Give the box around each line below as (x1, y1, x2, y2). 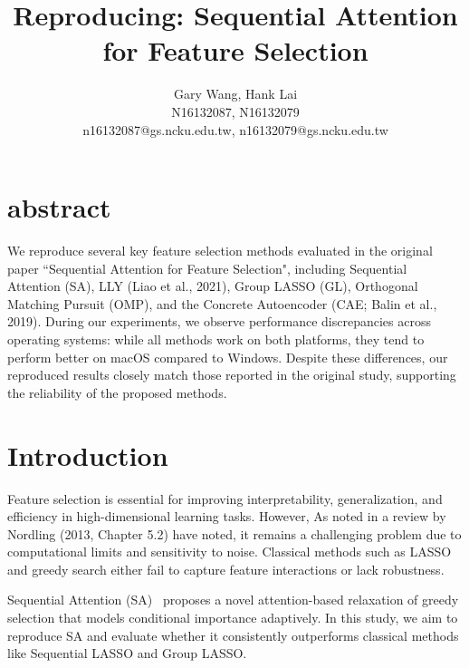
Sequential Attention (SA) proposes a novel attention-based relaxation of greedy (7, 590, 459, 609)
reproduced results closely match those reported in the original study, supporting (7, 365, 456, 384)
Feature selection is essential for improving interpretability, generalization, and (7, 489, 443, 508)
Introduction (7, 436, 168, 473)
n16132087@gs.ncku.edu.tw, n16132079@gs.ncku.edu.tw (82, 120, 388, 139)
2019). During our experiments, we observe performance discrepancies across (7, 312, 431, 331)
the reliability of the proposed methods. (7, 382, 227, 402)
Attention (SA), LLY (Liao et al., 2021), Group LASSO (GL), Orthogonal (7, 276, 418, 295)
